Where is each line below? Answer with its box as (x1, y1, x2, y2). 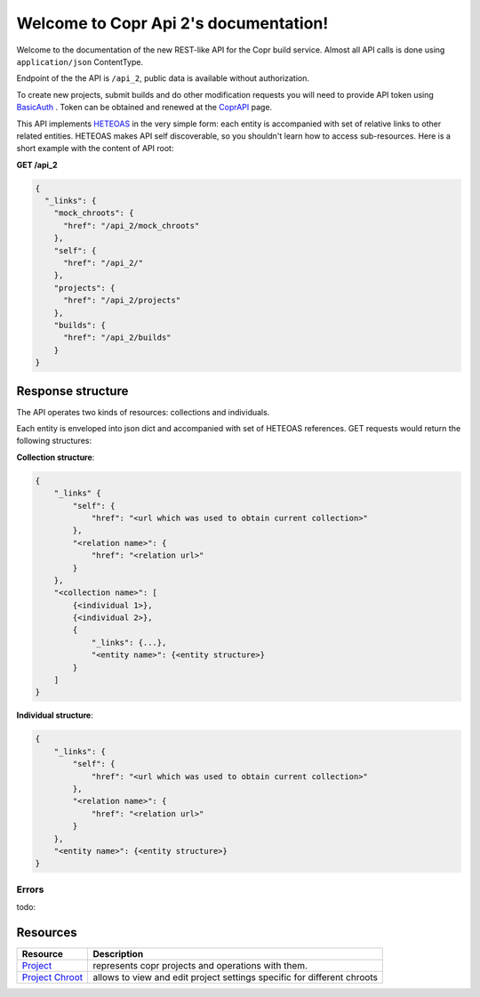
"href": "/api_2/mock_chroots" (63, 221, 200, 230)
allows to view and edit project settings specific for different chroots (92, 970, 378, 983)
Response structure (16, 383, 129, 398)
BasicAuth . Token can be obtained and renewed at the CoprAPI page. (16, 102, 273, 113)
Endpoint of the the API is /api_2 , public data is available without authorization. (16, 73, 310, 84)
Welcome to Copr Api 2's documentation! (16, 13, 329, 33)
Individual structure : (16, 710, 93, 720)
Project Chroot (21, 970, 84, 983)
